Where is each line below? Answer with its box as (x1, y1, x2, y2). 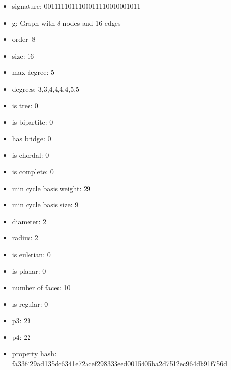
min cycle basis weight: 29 (12, 183, 90, 193)
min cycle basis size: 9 (12, 200, 79, 210)
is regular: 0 (12, 299, 48, 309)
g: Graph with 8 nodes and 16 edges (12, 17, 121, 28)
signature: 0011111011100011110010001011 (12, 1, 141, 11)
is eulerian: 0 (12, 249, 51, 259)
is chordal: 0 (12, 150, 49, 160)
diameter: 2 (12, 216, 47, 226)
